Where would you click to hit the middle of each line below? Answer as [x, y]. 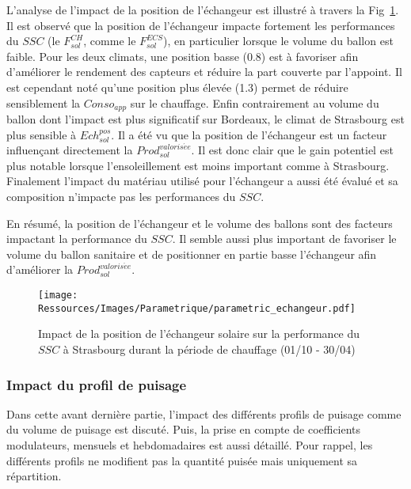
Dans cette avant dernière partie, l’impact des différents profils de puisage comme [204, 413]
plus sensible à [42, 134]
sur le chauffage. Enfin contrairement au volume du [255, 102]
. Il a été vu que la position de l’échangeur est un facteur [249, 134]
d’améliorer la [40, 269]
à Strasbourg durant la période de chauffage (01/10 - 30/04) [209, 349]
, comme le [110, 41]
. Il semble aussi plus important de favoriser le [284, 239]
